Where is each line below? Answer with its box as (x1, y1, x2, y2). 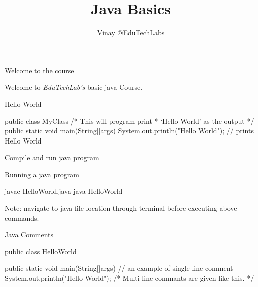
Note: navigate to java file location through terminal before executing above (5, 203, 237, 213)
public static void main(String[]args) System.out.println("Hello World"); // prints (5, 125, 254, 136)
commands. (5, 212, 39, 223)
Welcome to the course (5, 65, 74, 75)
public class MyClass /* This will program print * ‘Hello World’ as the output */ (5, 115, 254, 126)
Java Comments (5, 229, 54, 240)
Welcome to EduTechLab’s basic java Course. (5, 82, 143, 92)
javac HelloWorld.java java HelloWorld (5, 186, 123, 196)
